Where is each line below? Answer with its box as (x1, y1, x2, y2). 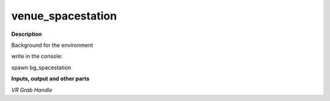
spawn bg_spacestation (11, 64, 71, 71)
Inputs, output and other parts (11, 75, 90, 82)
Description (11, 30, 42, 38)
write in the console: (11, 52, 63, 60)
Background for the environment (11, 41, 94, 49)
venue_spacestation (11, 9, 117, 23)
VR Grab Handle (11, 86, 53, 94)
